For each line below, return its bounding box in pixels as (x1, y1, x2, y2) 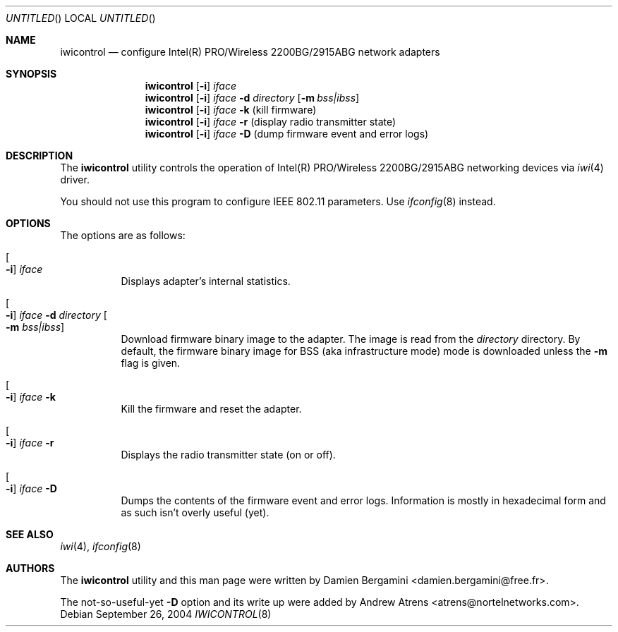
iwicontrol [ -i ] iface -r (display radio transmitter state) (145, 116, 396, 128)
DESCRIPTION (6, 150, 73, 162)
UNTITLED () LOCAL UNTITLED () (6, 12, 156, 24)
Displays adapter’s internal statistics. (121, 275, 291, 287)
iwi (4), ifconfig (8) (60, 540, 141, 552)
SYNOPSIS (6, 68, 57, 80)
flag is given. (121, 357, 181, 369)
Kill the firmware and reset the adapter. (121, 403, 302, 415)
